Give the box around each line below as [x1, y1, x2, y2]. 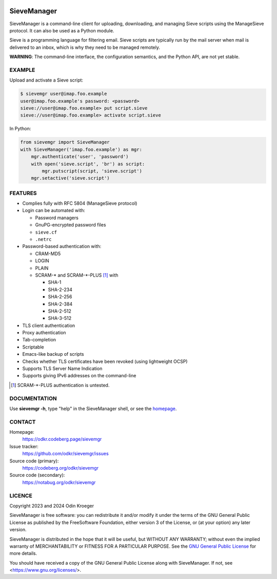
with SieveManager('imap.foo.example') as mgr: [20, 146, 142, 152]
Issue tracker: [9, 443, 38, 449]
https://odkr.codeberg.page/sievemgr [22, 436, 102, 442]
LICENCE [9, 492, 33, 499]
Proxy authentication [22, 330, 66, 336]
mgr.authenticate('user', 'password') [31, 154, 129, 160]
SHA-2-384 [48, 301, 73, 307]
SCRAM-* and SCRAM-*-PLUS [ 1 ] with [35, 272, 118, 278]
